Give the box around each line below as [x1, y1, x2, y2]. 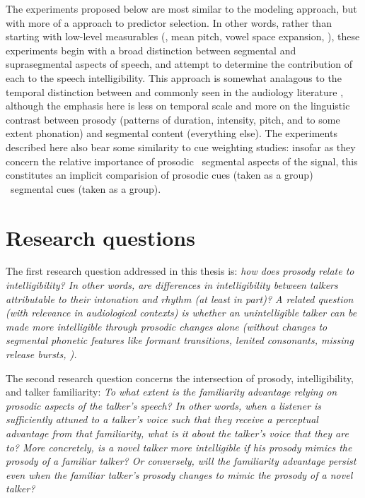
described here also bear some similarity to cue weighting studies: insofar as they [6, 139, 356, 154]
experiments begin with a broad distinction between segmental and [6, 42, 296, 57]
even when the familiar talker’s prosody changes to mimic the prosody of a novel [6, 467, 353, 482]
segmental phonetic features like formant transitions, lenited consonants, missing [6, 333, 354, 348]
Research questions [6, 223, 195, 251]
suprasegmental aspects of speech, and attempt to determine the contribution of [6, 57, 353, 71]
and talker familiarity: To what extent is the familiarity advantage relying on [6, 384, 337, 399]
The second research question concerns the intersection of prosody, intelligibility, [6, 370, 354, 385]
